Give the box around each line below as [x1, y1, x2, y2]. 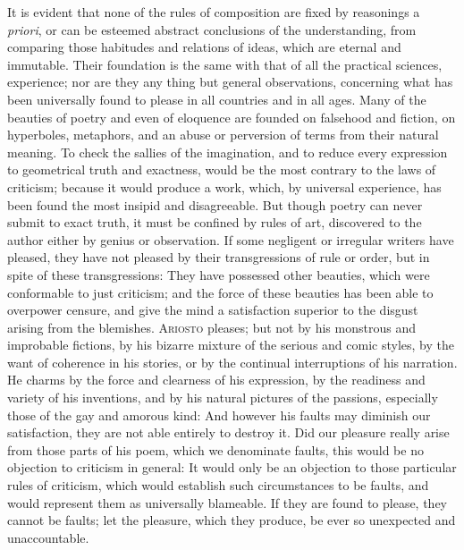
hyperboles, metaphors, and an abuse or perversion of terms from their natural [7, 125, 439, 144]
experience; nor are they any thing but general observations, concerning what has [7, 72, 453, 91]
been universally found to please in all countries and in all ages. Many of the [7, 89, 426, 108]
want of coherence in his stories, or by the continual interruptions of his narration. [7, 352, 458, 371]
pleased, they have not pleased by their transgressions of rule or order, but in [7, 248, 430, 267]
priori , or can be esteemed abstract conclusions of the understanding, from [7, 20, 417, 38]
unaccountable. [7, 528, 89, 546]
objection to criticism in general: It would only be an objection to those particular [7, 458, 457, 477]
